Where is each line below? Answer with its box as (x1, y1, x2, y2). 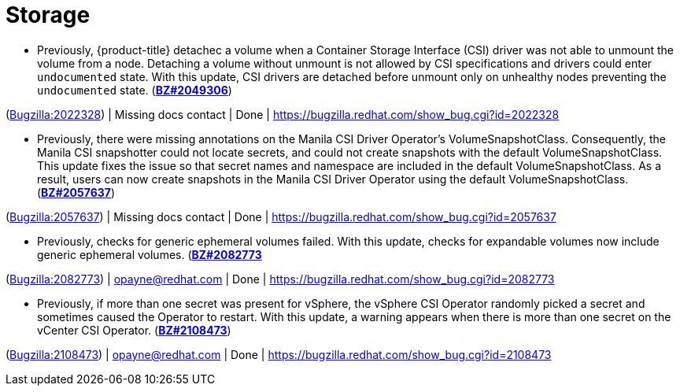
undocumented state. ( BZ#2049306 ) (37, 83, 232, 97)
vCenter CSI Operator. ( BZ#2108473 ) (37, 323, 231, 337)
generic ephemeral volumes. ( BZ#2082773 (37, 247, 262, 261)
